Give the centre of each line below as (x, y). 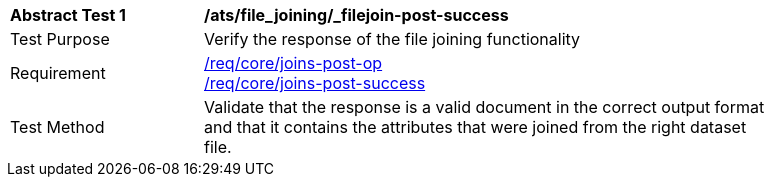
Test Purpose (60, 39)
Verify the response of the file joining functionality (392, 39)
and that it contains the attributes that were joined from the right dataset (475, 127)
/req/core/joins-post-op (293, 63)
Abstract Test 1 (68, 15)
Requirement (58, 73)
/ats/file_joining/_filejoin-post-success (356, 15)
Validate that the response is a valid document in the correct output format (484, 107)
